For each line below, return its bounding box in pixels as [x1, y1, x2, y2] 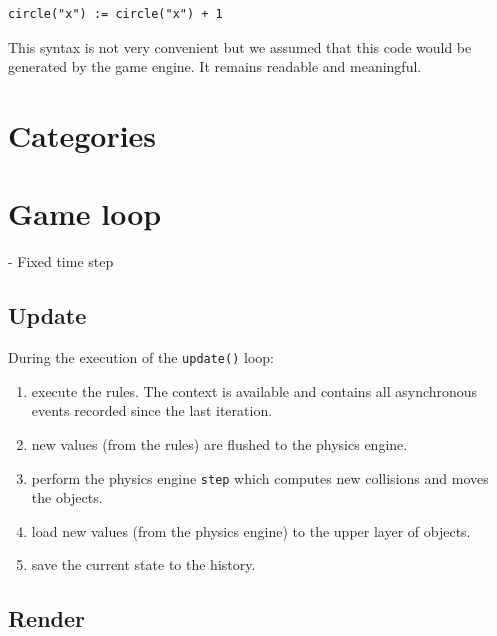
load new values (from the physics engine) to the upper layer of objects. [31, 520, 471, 541]
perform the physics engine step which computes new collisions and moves [31, 467, 489, 488]
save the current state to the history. [31, 554, 256, 575]
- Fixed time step [8, 251, 114, 272]
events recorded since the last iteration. [31, 400, 273, 421]
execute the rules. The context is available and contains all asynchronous [31, 380, 478, 401]
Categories [8, 114, 157, 155]
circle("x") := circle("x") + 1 [8, 7, 223, 21]
